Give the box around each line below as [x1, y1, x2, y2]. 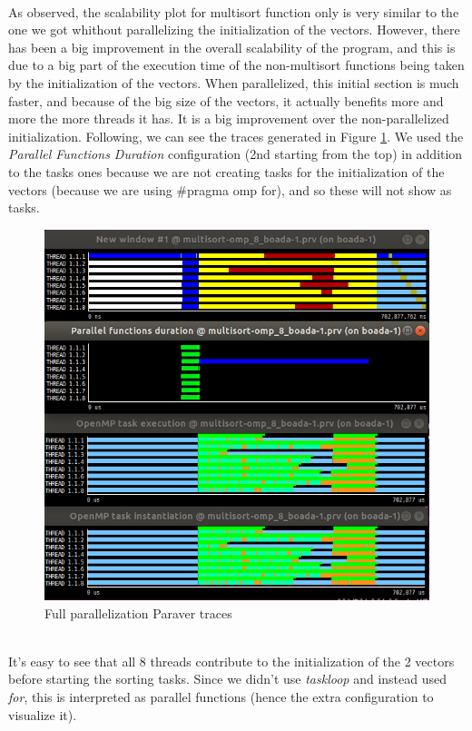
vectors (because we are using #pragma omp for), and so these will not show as [8, 180, 452, 199]
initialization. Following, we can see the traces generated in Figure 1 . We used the [8, 126, 464, 145]
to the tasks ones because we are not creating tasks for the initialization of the [8, 162, 445, 181]
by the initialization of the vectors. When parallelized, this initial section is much [8, 73, 459, 92]
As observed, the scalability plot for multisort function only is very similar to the [8, 2, 459, 21]
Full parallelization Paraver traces [44, 603, 232, 622]
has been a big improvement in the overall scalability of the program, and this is [8, 37, 456, 56]
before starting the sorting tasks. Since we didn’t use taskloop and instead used [8, 669, 447, 688]
